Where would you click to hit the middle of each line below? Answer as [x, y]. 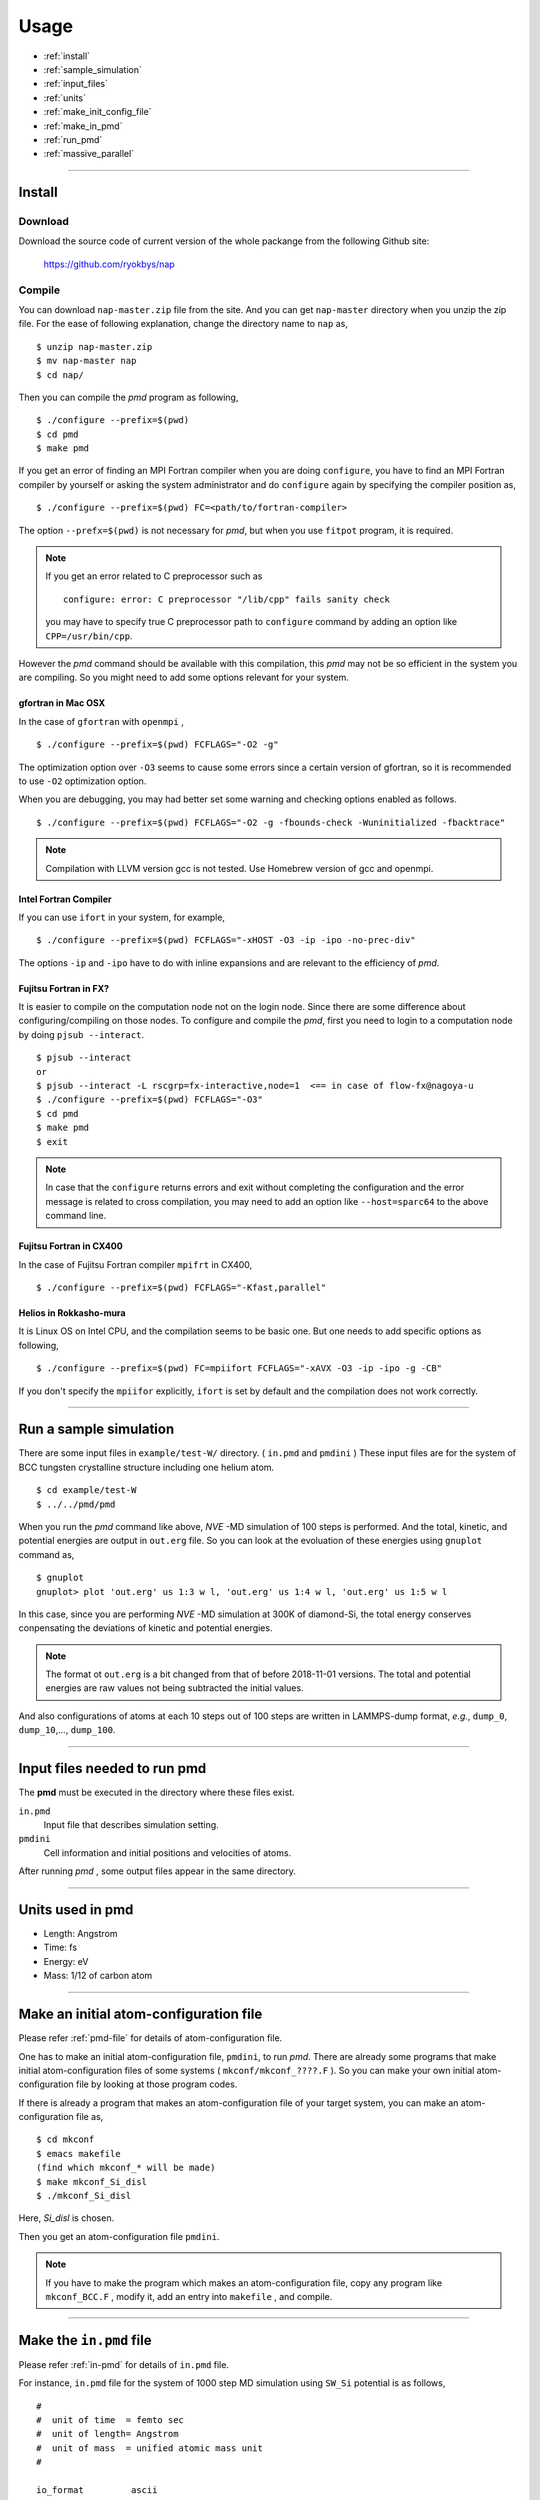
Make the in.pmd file [85, 2340]
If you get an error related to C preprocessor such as [154, 576]
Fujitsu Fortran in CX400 [71, 1246]
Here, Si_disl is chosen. [66, 2218]
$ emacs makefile [78, 2153]
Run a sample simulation [96, 1429]
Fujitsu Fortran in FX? [64, 988]
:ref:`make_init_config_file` [97, 112]
